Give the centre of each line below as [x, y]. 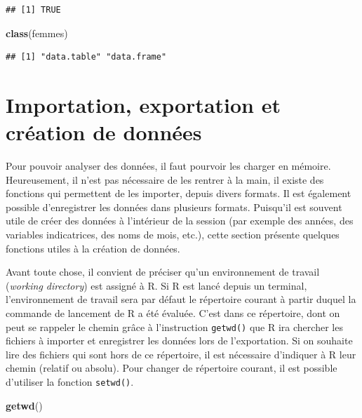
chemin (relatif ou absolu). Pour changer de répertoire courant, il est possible [172, 368]
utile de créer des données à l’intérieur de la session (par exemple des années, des [180, 221]
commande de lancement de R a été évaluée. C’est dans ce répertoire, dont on [173, 313]
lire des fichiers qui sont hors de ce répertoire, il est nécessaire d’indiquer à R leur [181, 354]
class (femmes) [37, 33]
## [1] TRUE [33, 10]
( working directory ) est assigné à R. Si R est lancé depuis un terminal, [156, 285]
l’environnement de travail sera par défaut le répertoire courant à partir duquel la [181, 299]
